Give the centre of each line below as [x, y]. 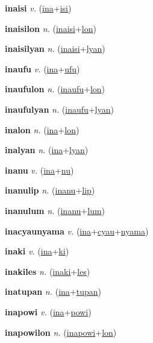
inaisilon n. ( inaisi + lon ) [51, 28]
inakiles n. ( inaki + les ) [48, 271]
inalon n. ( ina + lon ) [42, 129]
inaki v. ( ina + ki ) [37, 251]
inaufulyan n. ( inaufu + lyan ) [59, 109]
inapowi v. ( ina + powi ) [48, 311]
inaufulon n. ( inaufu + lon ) [55, 89]
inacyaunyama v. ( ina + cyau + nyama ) [77, 231]
